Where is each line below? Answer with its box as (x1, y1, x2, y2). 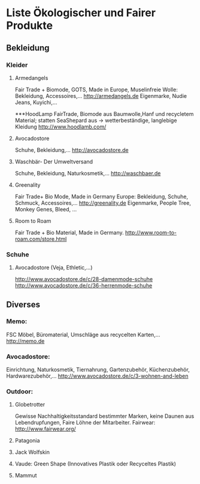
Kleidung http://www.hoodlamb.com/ (14, 123, 107, 130)
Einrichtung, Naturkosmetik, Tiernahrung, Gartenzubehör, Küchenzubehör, (6, 366, 190, 374)
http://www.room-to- (125, 229, 177, 236)
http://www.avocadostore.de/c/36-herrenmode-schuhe (14, 282, 153, 289)
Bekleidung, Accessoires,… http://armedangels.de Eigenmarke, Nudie (14, 92, 187, 99)
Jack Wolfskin (14, 449, 50, 456)
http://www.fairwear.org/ (14, 425, 76, 432)
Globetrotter (14, 401, 46, 408)
